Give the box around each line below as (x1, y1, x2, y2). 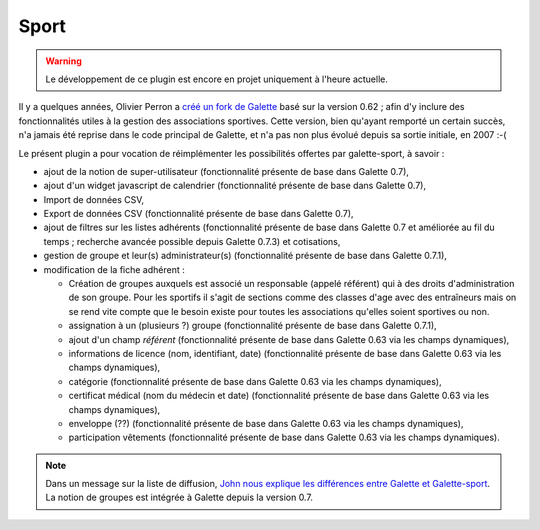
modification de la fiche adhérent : (43, 263, 185, 275)
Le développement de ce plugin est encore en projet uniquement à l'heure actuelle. (45, 73, 389, 85)
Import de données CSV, (43, 193, 145, 205)
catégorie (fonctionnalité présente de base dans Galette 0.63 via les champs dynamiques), (68, 375, 442, 387)
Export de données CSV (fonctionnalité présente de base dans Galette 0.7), (43, 208, 354, 220)
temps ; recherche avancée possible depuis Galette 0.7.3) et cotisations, (43, 235, 341, 247)
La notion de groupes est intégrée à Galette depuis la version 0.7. (45, 491, 314, 504)
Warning (45, 55, 82, 67)
